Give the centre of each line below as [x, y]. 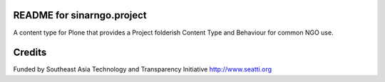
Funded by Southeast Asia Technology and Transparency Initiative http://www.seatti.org [143, 69]
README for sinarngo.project [80, 15]
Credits [30, 53]
